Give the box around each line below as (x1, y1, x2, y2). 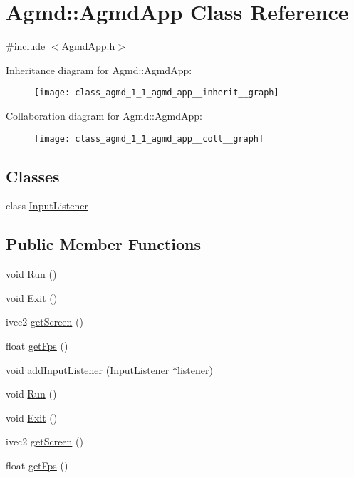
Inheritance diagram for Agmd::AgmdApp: (6, 62, 192, 77)
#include (6, 38, 46, 53)
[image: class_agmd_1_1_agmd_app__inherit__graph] (34, 88, 279, 98)
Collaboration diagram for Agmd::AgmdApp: (6, 108, 202, 123)
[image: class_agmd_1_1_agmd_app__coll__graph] (34, 133, 264, 144)
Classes (6, 165, 60, 187)
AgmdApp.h (61, 38, 115, 53)
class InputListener (6, 198, 88, 213)
